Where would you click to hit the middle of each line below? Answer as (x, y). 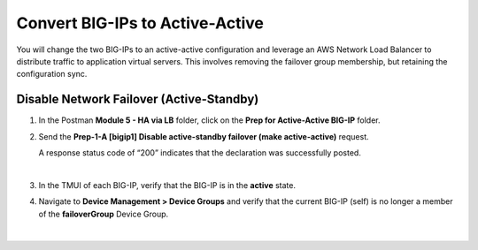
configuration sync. (52, 74)
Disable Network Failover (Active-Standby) (138, 99)
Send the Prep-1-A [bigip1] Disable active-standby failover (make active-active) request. (204, 136)
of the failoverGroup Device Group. (104, 214)
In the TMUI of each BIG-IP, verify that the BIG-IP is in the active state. (167, 185)
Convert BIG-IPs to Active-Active (140, 23)
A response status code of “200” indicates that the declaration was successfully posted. (200, 153)
